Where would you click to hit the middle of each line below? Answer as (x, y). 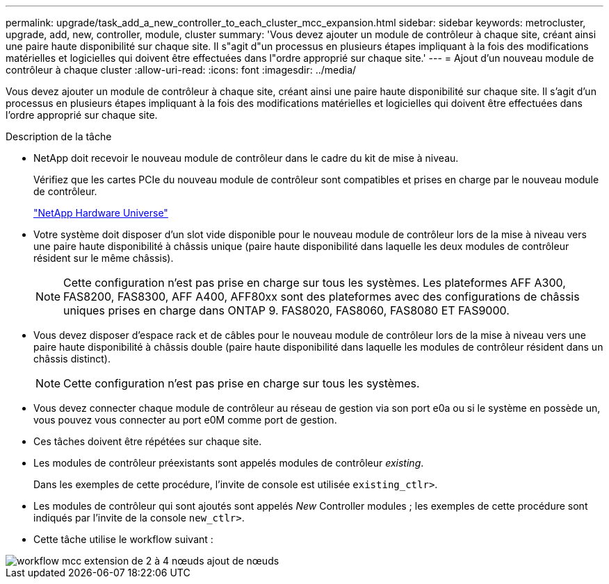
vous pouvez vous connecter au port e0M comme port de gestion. (185, 420)
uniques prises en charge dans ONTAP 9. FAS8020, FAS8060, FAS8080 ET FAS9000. (286, 310)
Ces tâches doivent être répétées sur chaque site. (148, 441)
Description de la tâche (59, 136)
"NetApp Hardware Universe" (101, 213)
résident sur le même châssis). (104, 258)
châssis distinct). (72, 359)
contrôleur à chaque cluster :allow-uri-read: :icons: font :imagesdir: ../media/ (181, 70)
